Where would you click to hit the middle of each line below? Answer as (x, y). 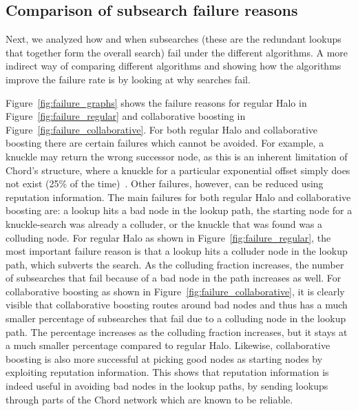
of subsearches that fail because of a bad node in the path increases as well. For (173, 278)
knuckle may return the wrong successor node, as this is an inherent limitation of (177, 156)
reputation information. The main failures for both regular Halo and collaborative (178, 197)
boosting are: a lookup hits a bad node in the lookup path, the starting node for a (179, 210)
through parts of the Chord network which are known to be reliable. (149, 399)
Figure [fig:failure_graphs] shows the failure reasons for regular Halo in (156, 102)
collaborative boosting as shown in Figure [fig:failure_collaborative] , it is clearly (175, 291)
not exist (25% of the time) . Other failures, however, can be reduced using (165, 183)
